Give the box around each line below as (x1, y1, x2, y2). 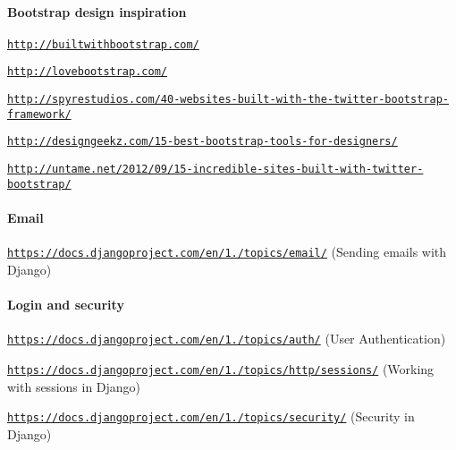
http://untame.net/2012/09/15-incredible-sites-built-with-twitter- (7, 163, 424, 176)
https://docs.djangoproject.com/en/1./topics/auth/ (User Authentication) (7, 329, 446, 348)
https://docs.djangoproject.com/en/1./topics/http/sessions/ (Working (7, 359, 435, 378)
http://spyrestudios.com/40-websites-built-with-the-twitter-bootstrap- (7, 93, 449, 106)
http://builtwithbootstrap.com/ (7, 38, 199, 51)
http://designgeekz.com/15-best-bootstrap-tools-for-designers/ (7, 135, 398, 149)
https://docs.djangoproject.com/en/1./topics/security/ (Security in (7, 407, 415, 426)
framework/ (7, 107, 72, 121)
